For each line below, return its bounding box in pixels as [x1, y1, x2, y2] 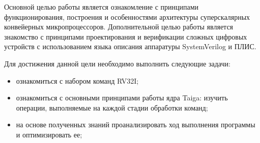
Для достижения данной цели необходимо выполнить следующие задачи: [4, 58, 230, 68]
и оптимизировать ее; [16, 129, 82, 139]
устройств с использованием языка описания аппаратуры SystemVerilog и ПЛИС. [4, 41, 256, 52]
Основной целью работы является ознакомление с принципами [4, 2, 199, 12]
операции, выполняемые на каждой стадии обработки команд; [16, 102, 208, 113]
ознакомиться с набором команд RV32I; [16, 75, 139, 86]
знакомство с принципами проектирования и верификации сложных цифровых [4, 31, 247, 42]
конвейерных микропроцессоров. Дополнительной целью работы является [4, 21, 234, 32]
